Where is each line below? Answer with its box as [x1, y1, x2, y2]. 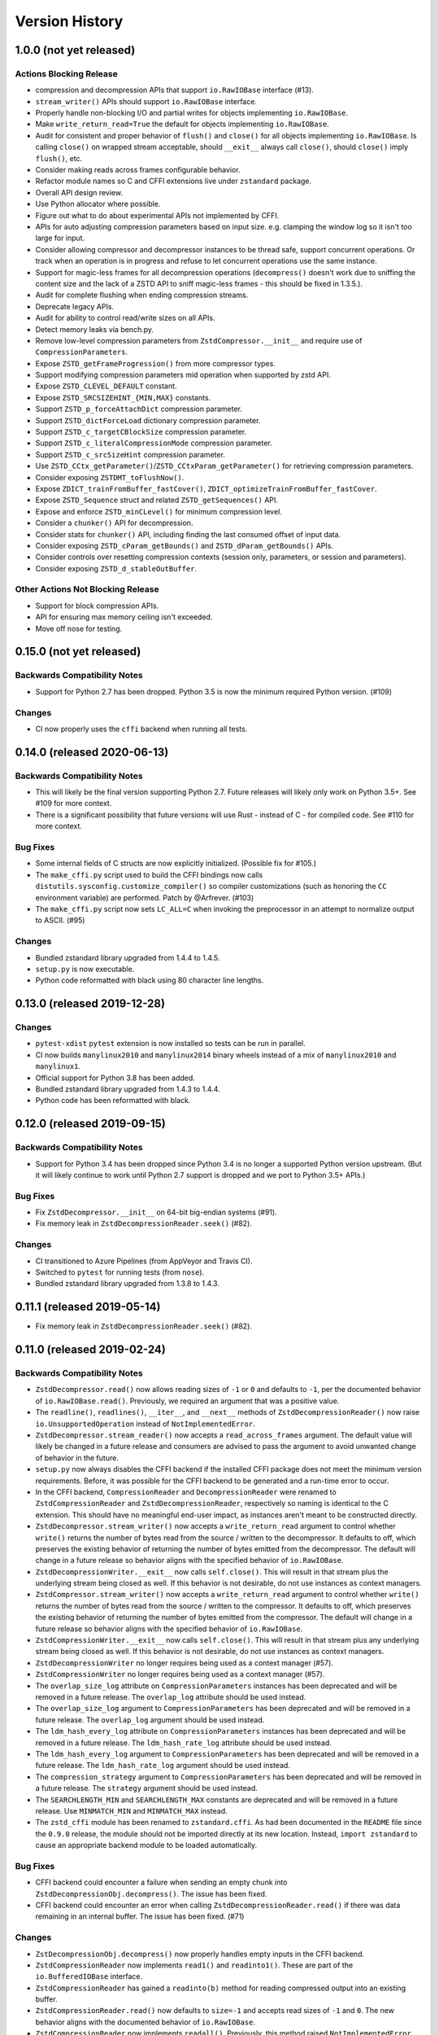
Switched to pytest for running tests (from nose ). [35, 1267, 205, 1277]
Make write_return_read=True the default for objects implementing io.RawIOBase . [35, 119, 329, 129]
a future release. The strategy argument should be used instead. [35, 1783, 258, 1793]
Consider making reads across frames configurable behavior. [35, 165, 241, 175]
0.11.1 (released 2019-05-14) [15, 1300, 161, 1314]
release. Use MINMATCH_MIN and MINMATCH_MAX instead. [35, 1805, 228, 1815]
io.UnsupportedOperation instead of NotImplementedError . [35, 1419, 255, 1429]
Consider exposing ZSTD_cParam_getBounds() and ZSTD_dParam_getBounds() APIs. [35, 540, 333, 550]
